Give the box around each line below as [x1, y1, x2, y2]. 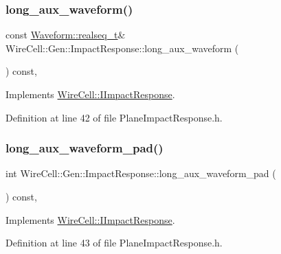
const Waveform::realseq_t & [5, 27, 126, 42]
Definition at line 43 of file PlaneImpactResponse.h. [5, 235, 223, 250]
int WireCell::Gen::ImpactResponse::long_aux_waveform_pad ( [5, 166, 276, 181]
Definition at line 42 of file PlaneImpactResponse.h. [5, 110, 223, 124]
